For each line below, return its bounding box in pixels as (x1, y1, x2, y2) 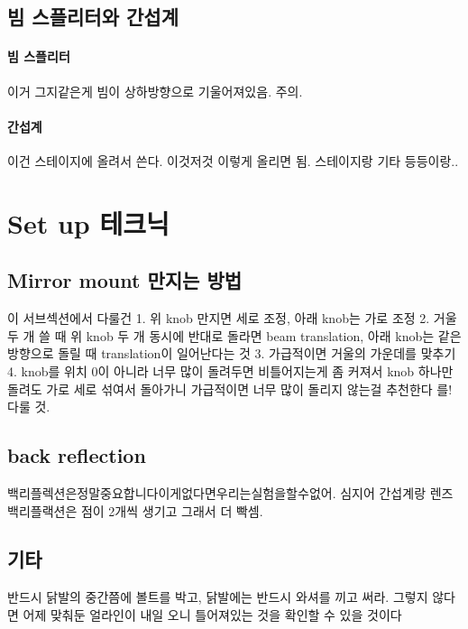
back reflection (7, 441, 146, 469)
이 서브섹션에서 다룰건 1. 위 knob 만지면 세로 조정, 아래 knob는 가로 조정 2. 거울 (7, 309, 457, 328)
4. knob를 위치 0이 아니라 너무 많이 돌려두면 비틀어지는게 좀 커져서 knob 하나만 (7, 361, 454, 380)
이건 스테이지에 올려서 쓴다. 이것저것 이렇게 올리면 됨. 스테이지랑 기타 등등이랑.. (7, 151, 459, 170)
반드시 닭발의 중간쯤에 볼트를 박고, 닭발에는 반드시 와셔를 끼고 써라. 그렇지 (7, 587, 428, 606)
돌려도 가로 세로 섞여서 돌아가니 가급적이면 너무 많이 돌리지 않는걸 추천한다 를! (7, 379, 453, 398)
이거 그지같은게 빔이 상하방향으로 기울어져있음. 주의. (7, 81, 303, 100)
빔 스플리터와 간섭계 (7, 3, 179, 31)
